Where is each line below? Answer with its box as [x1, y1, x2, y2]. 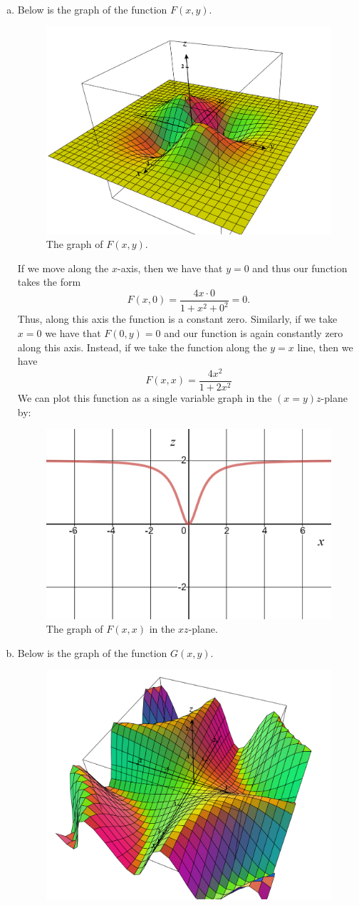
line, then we [297, 339, 353, 354]
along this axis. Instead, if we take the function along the [17, 339, 267, 354]
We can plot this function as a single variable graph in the [17, 390, 272, 405]
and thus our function [252, 260, 348, 275]
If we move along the [17, 260, 109, 275]
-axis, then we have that [118, 260, 223, 275]
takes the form [17, 274, 81, 289]
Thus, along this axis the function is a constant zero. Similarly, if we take [17, 311, 338, 326]
